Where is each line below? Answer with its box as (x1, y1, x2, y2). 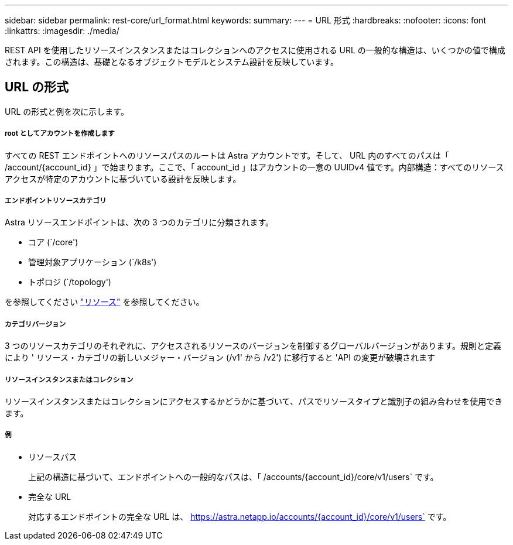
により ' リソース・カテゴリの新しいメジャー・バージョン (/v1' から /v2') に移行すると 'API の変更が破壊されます (5, 352, 435, 363)
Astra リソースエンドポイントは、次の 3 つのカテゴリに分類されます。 (5, 217, 274, 228)
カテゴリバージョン (5, 320, 66, 328)
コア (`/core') (28, 237, 78, 248)
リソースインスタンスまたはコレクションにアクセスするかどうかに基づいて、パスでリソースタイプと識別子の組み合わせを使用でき (5, 396, 503, 406)
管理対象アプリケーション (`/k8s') (28, 257, 157, 268)
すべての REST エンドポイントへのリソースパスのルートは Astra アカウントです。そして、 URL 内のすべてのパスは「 (5, 150, 449, 160)
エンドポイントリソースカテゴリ (5, 197, 107, 205)
